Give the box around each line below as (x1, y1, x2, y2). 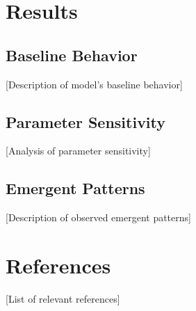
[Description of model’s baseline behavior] (6, 77, 183, 91)
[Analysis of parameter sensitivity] (6, 143, 151, 158)
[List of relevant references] (6, 291, 120, 305)
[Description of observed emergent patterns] (6, 210, 191, 225)
